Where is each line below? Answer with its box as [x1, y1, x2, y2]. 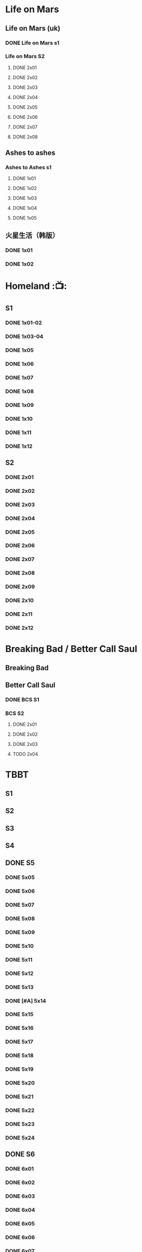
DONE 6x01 [5, 1165, 34, 1172]
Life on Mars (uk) [5, 24, 61, 33]
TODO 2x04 [12, 751, 38, 757]
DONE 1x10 [5, 415, 33, 422]
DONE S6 [5, 1150, 35, 1159]
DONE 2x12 [5, 624, 34, 631]
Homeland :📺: [5, 280, 67, 292]
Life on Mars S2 [5, 53, 45, 60]
